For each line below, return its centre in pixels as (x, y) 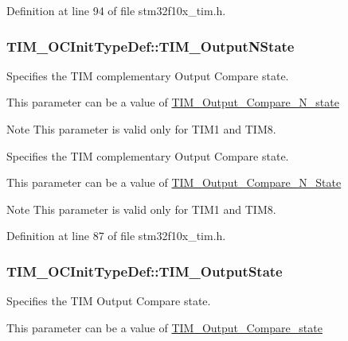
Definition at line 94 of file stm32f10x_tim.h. (116, 10)
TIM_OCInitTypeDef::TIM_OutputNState (151, 46)
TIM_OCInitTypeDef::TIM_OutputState (145, 271)
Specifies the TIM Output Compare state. (109, 301)
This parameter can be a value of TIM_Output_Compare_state (164, 327)
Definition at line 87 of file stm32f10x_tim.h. (116, 236)
